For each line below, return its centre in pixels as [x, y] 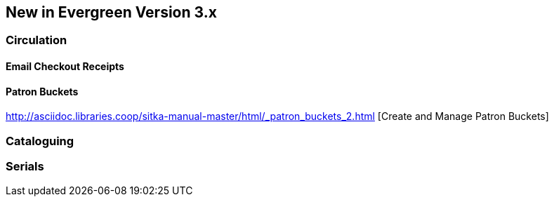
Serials [25, 166]
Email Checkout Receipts [65, 67]
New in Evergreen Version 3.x [111, 12]
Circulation [37, 40]
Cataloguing [40, 141]
